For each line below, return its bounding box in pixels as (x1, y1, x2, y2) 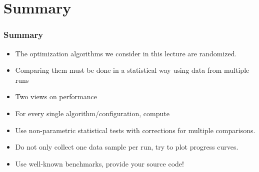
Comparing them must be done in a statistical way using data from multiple (15, 65, 249, 75)
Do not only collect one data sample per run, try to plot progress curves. (15, 142, 238, 152)
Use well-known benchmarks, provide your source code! (15, 158, 184, 169)
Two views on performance (15, 91, 97, 102)
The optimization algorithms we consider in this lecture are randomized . (15, 48, 237, 58)
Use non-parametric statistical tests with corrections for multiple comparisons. (15, 125, 255, 135)
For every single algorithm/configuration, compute (15, 108, 169, 118)
